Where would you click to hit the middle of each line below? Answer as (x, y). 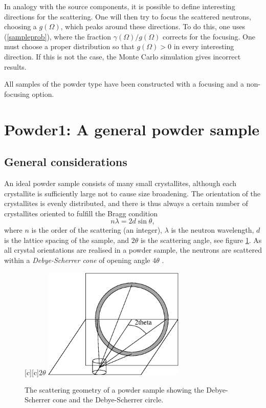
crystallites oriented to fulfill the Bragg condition (81, 213)
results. (15, 66)
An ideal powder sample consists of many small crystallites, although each (120, 183)
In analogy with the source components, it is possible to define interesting (120, 6)
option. (43, 94)
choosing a (20, 26)
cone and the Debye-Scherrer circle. (108, 400)
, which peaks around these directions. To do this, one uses (153, 26)
